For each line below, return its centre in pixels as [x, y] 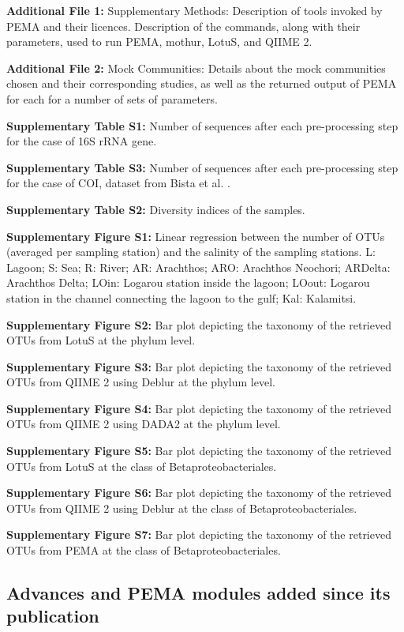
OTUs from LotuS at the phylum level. [101, 340]
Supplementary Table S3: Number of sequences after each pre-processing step [202, 167]
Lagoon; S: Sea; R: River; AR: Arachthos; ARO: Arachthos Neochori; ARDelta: [198, 267]
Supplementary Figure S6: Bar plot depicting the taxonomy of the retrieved [199, 493]
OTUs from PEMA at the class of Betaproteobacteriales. [144, 550]
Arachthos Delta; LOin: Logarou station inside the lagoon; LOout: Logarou [188, 282]
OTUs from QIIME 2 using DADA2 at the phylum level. [144, 424]
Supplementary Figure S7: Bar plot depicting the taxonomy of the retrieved [199, 534]
